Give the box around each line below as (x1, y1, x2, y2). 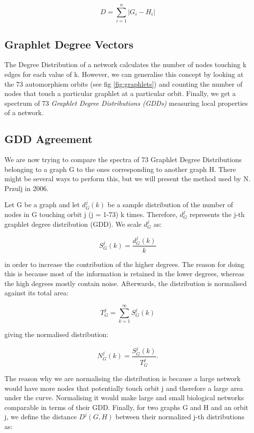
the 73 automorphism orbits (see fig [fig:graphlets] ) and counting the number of (4, 78, 243, 89)
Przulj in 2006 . (4, 183, 49, 193)
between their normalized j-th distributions (115, 411, 245, 422)
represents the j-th (189, 209, 245, 219)
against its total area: (4, 288, 69, 298)
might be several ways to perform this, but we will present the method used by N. (4, 173, 251, 184)
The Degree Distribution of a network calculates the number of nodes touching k (4, 59, 247, 70)
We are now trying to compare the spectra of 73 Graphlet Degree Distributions (4, 154, 242, 165)
